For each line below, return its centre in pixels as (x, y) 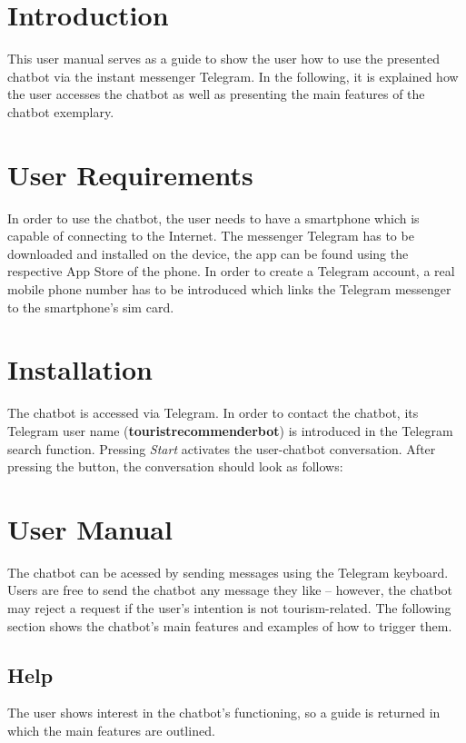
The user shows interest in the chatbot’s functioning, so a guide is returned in (224, 713)
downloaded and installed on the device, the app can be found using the (208, 253)
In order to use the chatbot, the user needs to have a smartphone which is (213, 218)
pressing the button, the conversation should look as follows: (175, 466)
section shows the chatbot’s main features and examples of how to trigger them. (230, 625)
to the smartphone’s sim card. (91, 307)
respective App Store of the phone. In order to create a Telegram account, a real (231, 271)
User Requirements (130, 174)
